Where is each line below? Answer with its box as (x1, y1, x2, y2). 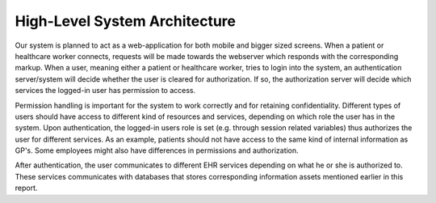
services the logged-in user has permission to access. (15, 86, 196, 95)
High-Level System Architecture (15, 12, 236, 30)
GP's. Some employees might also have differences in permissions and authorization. (15, 146, 299, 155)
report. (15, 183, 38, 193)
